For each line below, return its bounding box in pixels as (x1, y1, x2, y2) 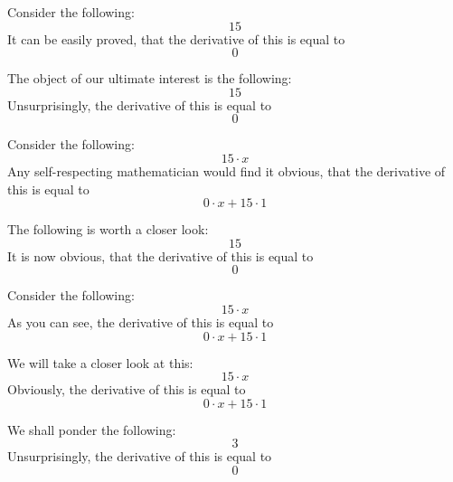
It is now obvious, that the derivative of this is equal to (7, 246, 314, 265)
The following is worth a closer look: (7, 220, 209, 239)
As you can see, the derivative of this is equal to (7, 312, 274, 331)
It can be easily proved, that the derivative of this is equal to (7, 29, 345, 48)
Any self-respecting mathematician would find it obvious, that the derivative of (7, 161, 446, 180)
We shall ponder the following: (7, 420, 176, 439)
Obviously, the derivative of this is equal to (7, 380, 246, 399)
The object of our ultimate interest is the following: (7, 69, 292, 88)
